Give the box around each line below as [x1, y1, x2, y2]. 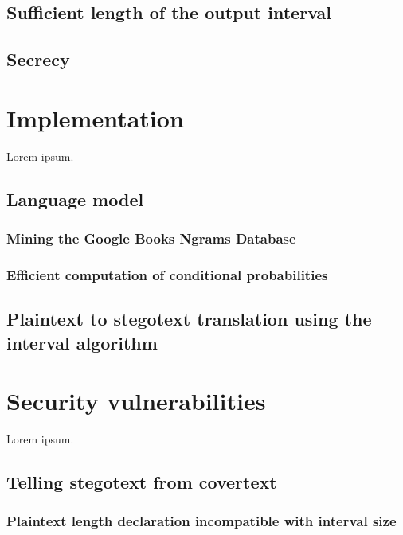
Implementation [6, 101, 184, 134]
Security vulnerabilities [6, 385, 266, 417]
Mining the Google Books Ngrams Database [6, 228, 296, 248]
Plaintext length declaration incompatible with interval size [6, 511, 397, 531]
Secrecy [6, 47, 70, 72]
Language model [6, 186, 144, 211]
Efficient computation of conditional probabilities [6, 264, 328, 284]
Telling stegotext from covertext [6, 470, 277, 494]
